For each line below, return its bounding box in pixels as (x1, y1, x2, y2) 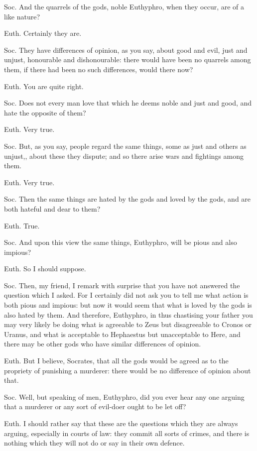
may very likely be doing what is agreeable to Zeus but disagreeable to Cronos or (4, 319, 252, 330)
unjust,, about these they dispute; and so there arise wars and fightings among (4, 150, 244, 161)
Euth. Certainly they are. (4, 28, 82, 38)
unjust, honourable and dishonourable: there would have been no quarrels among (4, 54, 251, 65)
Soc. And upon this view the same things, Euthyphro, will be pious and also (4, 237, 237, 247)
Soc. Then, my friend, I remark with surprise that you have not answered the (4, 280, 240, 290)
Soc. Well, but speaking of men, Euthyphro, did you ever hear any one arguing (4, 391, 245, 402)
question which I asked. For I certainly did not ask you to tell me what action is (4, 290, 249, 300)
